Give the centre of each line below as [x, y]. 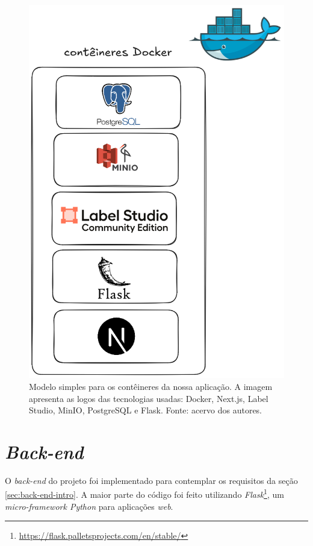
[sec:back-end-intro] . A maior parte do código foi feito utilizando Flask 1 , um [144, 494]
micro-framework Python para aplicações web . [89, 506]
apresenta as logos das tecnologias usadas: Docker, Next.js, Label [149, 398]
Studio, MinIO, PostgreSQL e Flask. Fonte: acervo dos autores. [146, 410]
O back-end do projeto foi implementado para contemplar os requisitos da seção [151, 480]
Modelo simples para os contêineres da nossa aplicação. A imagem [151, 386]
